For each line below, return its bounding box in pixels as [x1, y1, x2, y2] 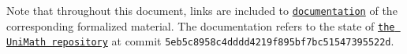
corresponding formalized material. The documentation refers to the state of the [6, 17, 395, 34]
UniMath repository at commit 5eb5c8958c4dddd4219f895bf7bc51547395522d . [6, 33, 394, 49]
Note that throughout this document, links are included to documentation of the [6, 2, 398, 18]
